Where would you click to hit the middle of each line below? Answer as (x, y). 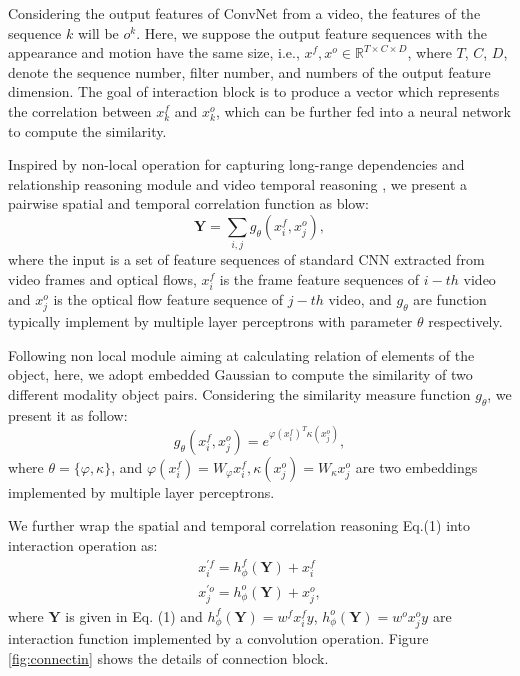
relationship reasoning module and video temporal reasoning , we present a (238, 183)
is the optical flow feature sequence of (168, 299)
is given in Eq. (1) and (134, 615)
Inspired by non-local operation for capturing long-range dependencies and (236, 164)
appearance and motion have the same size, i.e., (154, 52)
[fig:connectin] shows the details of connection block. (168, 657)
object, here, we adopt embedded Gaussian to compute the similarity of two (240, 374)
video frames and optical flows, (102, 278)
